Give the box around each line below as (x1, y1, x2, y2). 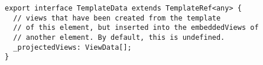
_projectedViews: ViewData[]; (13, 43, 132, 52)
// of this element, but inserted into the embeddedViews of (13, 23, 259, 32)
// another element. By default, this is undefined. (13, 33, 225, 42)
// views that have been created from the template (13, 13, 221, 22)
